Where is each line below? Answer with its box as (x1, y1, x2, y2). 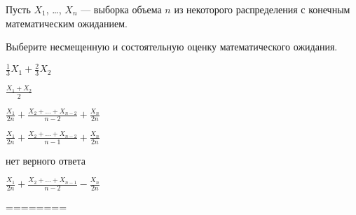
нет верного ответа (6, 153, 85, 167)
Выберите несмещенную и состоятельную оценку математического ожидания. (6, 39, 338, 54)
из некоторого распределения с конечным (174, 2, 350, 16)
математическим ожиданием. (6, 15, 128, 30)
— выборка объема (81, 2, 162, 16)
